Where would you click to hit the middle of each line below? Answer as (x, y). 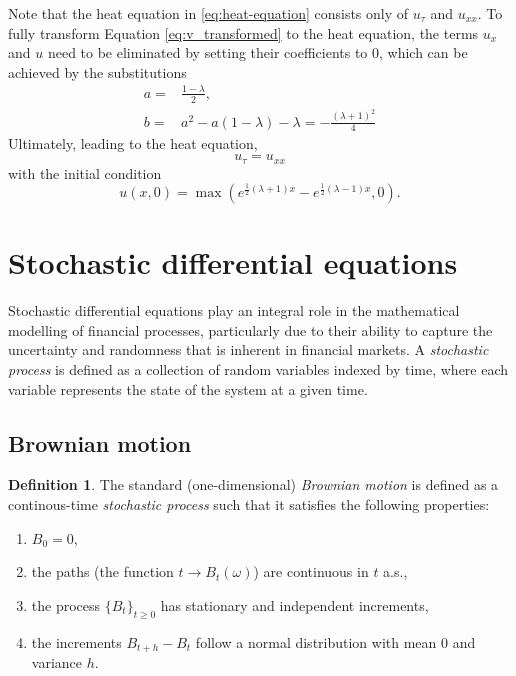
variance (57, 662)
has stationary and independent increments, (294, 604)
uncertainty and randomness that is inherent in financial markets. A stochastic (248, 349)
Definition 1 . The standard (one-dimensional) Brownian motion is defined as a (253, 484)
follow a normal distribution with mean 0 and (335, 641)
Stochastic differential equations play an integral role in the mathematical (234, 310)
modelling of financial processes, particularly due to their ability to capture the (250, 329)
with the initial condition (85, 172)
